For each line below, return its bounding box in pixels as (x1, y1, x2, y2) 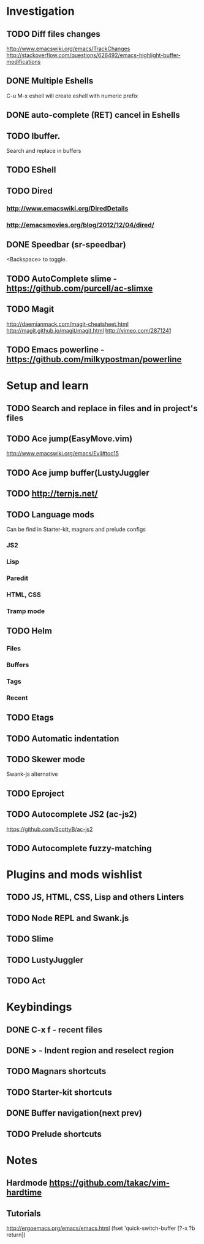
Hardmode (6, 1178, 48, 1188)
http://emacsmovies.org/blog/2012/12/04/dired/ (6, 220, 154, 229)
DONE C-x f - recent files (6, 1024, 103, 1035)
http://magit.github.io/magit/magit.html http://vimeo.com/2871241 (6, 326, 172, 334)
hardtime (6, 1188, 42, 1198)
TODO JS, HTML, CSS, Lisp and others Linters (6, 892, 184, 903)
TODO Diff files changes (6, 29, 100, 39)
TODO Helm (6, 626, 52, 636)
